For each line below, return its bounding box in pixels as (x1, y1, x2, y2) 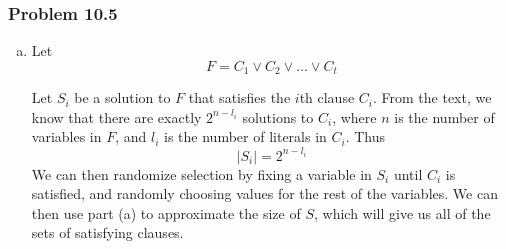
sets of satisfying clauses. (31, 222, 184, 243)
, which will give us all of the (314, 202, 491, 223)
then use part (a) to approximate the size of (31, 202, 301, 223)
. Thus (345, 126, 386, 147)
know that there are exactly (31, 106, 202, 127)
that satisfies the (188, 87, 291, 108)
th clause (299, 87, 355, 108)
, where (332, 106, 377, 127)
